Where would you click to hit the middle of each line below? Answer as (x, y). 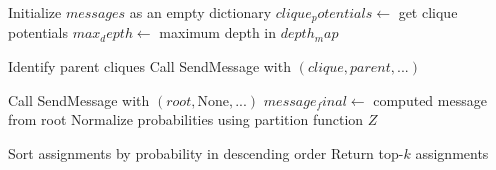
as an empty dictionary (200, 12)
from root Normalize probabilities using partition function (186, 119)
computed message (430, 99)
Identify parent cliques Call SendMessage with (149, 66)
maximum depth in (218, 32)
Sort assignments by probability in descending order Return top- (206, 152)
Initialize (35, 12)
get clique (428, 12)
